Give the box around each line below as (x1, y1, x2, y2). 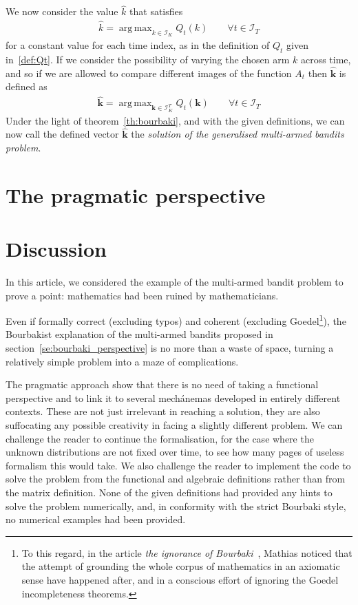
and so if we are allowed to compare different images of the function (6, 65, 292, 80)
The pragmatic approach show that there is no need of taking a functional (6, 377, 319, 392)
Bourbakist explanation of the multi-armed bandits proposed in (6, 327, 273, 341)
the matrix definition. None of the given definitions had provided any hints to (6, 485, 333, 499)
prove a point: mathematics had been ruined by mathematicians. (6, 288, 279, 302)
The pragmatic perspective (6, 180, 266, 209)
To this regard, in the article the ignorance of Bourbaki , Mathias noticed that (21, 545, 352, 560)
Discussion (6, 235, 107, 263)
